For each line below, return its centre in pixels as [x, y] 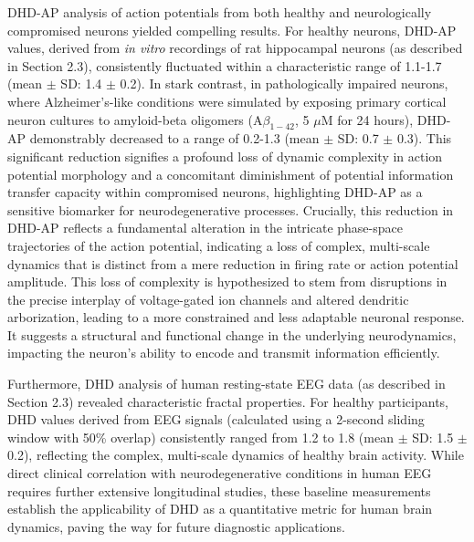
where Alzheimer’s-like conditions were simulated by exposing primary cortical [227, 101]
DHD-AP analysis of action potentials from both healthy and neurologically [220, 12]
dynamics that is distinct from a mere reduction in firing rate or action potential [233, 263]
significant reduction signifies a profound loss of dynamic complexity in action [225, 156]
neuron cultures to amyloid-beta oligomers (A [135, 119]
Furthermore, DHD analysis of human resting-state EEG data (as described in [226, 384]
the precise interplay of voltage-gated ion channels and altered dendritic [208, 299]
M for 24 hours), [367, 119]
